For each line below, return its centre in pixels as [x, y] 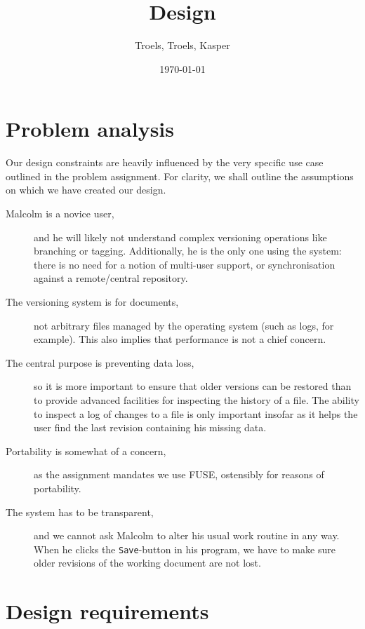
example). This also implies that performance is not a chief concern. [180, 339]
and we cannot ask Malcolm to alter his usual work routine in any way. [187, 535]
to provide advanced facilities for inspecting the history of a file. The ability [197, 399]
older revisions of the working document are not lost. [147, 563]
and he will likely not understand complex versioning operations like [180, 237]
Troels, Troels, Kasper [182, 45]
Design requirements [107, 611]
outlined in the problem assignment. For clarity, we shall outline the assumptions [180, 176]
